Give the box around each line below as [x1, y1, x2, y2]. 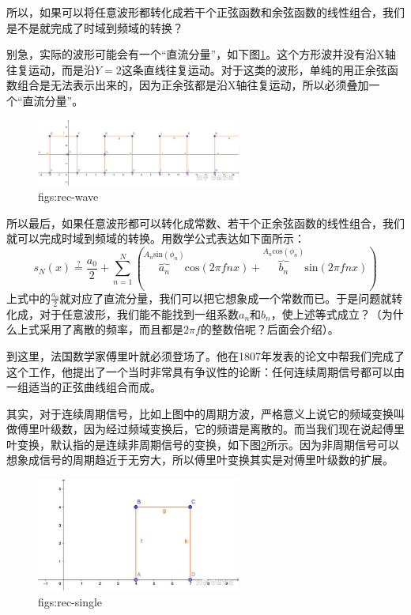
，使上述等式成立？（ [270, 305, 382, 322]
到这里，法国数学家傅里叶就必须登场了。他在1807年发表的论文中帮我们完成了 [6, 347, 405, 364]
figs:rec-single [38, 593, 103, 609]
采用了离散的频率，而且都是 [39, 321, 183, 338]
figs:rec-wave [38, 188, 99, 205]
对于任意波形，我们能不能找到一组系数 [39, 305, 239, 322]
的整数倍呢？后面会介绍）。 [200, 321, 339, 338]
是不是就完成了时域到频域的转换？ [6, 19, 183, 36]
